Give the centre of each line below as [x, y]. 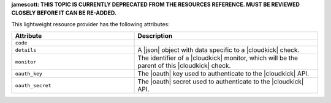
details [26, 50]
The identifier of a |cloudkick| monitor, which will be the [218, 58]
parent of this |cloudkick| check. [184, 66]
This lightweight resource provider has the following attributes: [90, 24]
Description [155, 36]
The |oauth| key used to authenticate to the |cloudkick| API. [223, 74]
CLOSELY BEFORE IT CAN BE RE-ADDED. [64, 13]
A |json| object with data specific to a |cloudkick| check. [219, 50]
